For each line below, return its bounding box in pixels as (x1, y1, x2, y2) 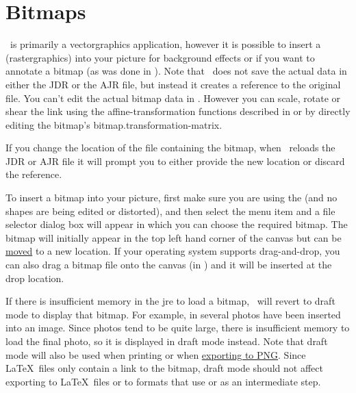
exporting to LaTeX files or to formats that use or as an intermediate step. (5, 374, 321, 388)
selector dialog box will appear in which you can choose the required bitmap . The (5, 217, 348, 231)
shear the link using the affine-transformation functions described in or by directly (5, 104, 351, 118)
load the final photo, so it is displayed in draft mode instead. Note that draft (5, 334, 328, 348)
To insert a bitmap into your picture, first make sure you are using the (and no (5, 190, 338, 205)
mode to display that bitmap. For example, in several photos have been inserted (5, 307, 341, 321)
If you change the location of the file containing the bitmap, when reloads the (5, 140, 335, 155)
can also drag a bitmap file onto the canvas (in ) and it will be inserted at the (5, 257, 332, 272)
